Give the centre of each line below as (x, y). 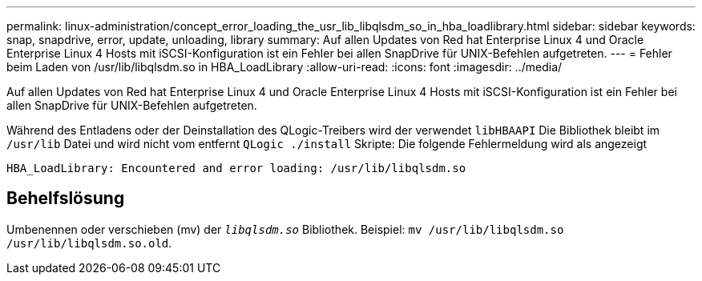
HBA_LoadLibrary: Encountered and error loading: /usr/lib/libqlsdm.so (236, 168)
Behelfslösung (66, 199)
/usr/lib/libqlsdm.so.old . (89, 243)
